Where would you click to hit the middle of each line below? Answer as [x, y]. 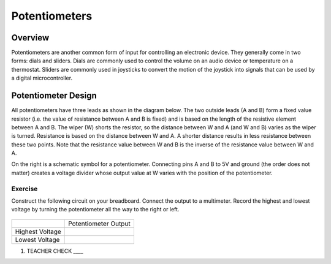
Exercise [25, 189]
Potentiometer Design [54, 96]
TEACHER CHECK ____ [55, 251]
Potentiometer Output [100, 224]
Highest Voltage [38, 232]
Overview [30, 38]
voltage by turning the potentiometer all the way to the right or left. [95, 209]
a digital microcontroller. [42, 78]
